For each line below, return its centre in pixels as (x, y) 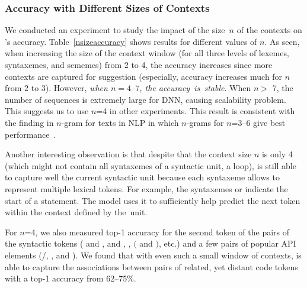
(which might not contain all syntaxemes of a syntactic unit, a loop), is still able (151, 165)
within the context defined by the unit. (76, 212)
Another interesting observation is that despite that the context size (128, 154)
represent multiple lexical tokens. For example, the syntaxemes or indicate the (146, 188)
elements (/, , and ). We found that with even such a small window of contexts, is (153, 255)
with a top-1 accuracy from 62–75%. (71, 278)
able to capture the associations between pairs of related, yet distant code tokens (151, 266)
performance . (31, 134)
